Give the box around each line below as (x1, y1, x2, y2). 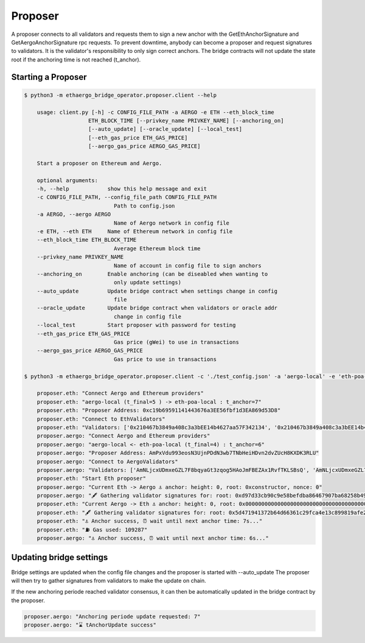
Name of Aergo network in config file (113, 219, 230, 227)
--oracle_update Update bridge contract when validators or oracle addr (36, 304, 278, 312)
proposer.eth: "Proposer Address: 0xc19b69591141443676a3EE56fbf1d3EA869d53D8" (36, 407, 281, 414)
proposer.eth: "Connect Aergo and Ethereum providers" (36, 390, 204, 397)
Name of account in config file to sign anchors (113, 262, 262, 269)
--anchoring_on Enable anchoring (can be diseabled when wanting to (36, 270, 268, 277)
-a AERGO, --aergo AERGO (36, 211, 111, 218)
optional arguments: (36, 177, 99, 184)
